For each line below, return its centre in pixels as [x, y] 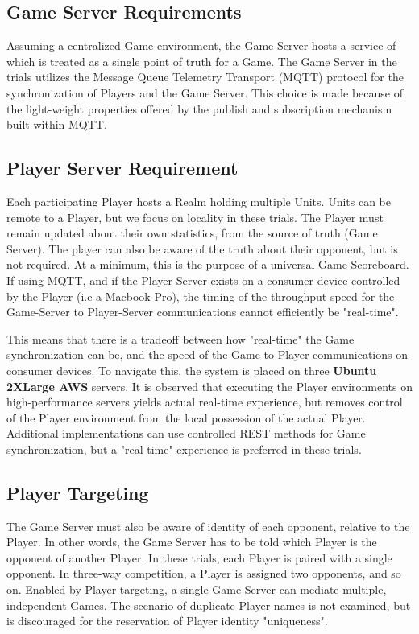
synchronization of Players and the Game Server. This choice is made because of [205, 92]
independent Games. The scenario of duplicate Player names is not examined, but [209, 605]
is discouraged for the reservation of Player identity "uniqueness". [167, 621]
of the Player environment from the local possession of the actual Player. [186, 417]
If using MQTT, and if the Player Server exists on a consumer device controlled [203, 280]
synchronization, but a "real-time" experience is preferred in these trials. [184, 449]
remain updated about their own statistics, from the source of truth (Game [192, 233]
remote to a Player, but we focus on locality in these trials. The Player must [195, 217]
